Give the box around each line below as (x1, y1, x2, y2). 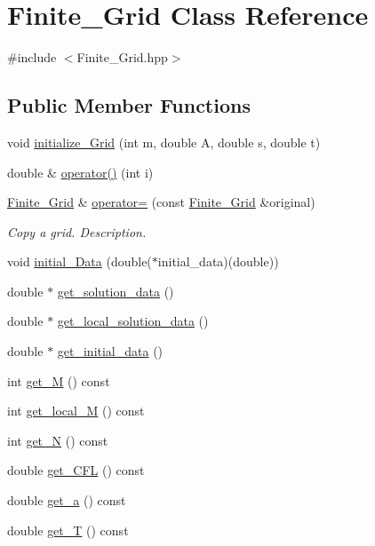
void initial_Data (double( (7, 252, 152, 271)
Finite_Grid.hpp (76, 48, 168, 67)
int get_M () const (7, 371, 110, 390)
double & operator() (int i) (7, 162, 154, 181)
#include (7, 48, 57, 67)
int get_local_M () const (7, 401, 145, 420)
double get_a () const (7, 491, 126, 510)
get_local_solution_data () (57, 312, 209, 330)
